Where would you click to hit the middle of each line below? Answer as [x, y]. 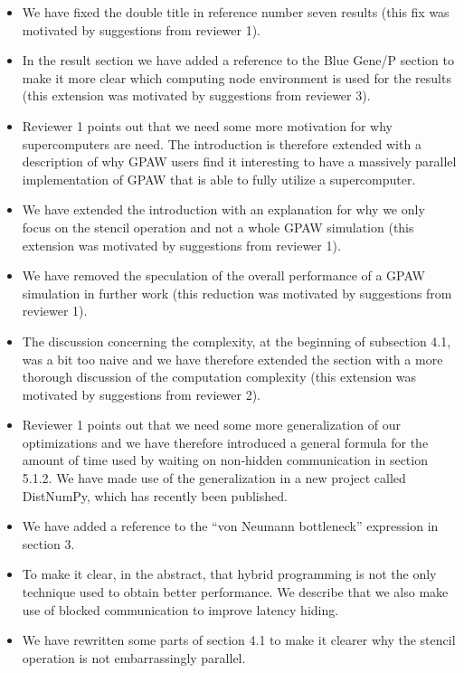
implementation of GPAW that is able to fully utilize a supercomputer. [219, 179]
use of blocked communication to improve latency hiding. [180, 609]
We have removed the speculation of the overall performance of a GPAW [223, 275]
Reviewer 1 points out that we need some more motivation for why [207, 125]
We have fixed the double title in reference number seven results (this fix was [236, 12]
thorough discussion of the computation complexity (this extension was [219, 377]
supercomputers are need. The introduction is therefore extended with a [222, 143]
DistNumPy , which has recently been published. [155, 495]
